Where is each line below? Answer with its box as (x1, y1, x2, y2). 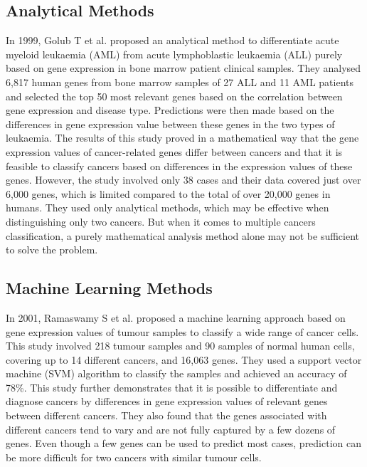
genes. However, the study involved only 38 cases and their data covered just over (6, 172, 361, 187)
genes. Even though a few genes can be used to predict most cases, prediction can (6, 436, 362, 451)
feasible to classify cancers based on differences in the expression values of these (6, 158, 353, 173)
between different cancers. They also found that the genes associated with (6, 408, 327, 423)
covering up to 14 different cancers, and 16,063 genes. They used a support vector (6, 352, 362, 367)
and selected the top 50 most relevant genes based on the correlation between (6, 88, 343, 103)
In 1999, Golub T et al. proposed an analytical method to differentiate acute (6, 33, 339, 48)
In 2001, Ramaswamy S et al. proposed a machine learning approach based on (6, 310, 346, 325)
